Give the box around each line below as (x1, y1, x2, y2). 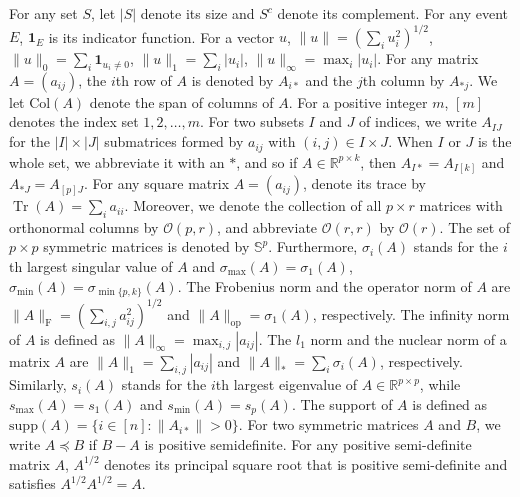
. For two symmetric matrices (238, 414, 419, 435)
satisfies (9, 473, 56, 494)
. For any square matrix (84, 173, 230, 194)
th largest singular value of (9, 256, 173, 277)
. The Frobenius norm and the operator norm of (177, 275, 472, 296)
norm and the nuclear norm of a (310, 328, 507, 349)
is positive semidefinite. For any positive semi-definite (144, 434, 472, 455)
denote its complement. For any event (277, 3, 508, 23)
